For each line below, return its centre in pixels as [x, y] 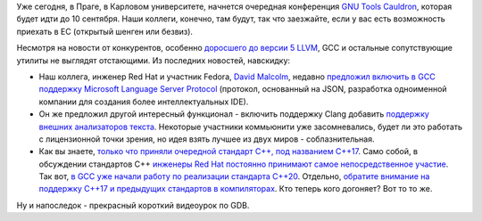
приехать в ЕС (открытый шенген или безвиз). [105, 31]
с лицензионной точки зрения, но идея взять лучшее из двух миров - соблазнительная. [207, 139]
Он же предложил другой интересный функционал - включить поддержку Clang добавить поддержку [234, 114]
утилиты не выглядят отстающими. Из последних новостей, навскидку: [153, 60]
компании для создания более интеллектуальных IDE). [144, 102]
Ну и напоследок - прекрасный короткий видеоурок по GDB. [133, 205]
